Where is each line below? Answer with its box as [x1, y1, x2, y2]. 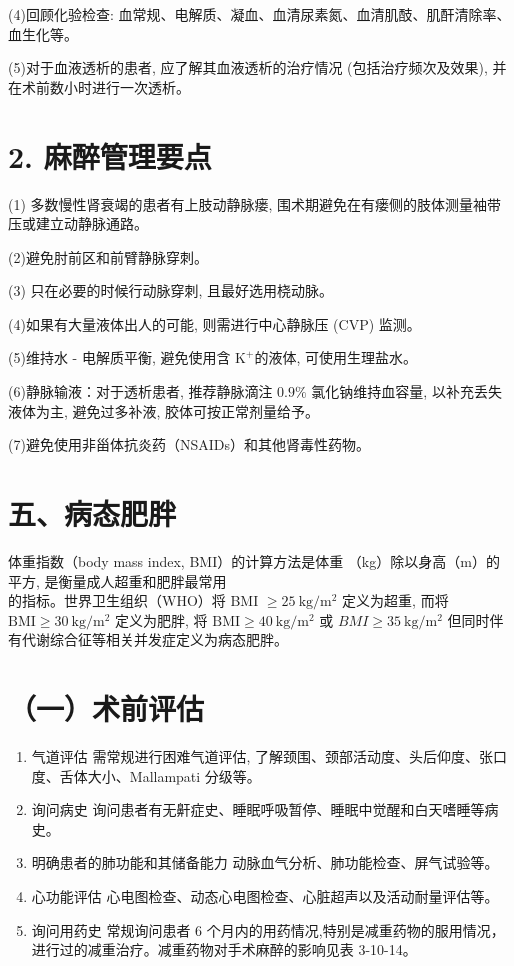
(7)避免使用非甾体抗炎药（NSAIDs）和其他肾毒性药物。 [8, 434, 370, 455]
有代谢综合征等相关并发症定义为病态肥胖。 [8, 629, 288, 650]
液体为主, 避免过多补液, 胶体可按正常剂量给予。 [8, 400, 320, 421]
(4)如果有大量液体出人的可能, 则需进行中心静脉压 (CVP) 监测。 [8, 313, 421, 334]
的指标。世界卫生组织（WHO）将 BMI [8, 590, 259, 611]
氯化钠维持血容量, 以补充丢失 [311, 381, 502, 402]
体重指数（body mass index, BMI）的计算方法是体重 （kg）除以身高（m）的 [8, 550, 500, 571]
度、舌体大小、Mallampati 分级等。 [31, 765, 261, 786]
